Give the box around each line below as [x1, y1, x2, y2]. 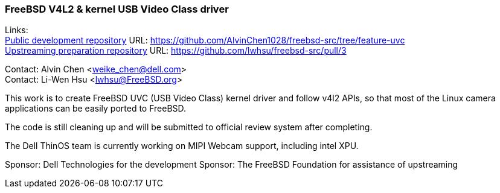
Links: [5, 25, 28, 36]
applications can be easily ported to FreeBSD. [5, 103, 187, 114]
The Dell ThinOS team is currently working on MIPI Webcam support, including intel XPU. [5, 141, 359, 151]
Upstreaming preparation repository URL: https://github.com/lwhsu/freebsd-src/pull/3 [5, 45, 347, 56]
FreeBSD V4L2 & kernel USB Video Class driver [5, 3, 229, 15]
